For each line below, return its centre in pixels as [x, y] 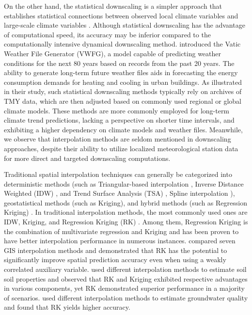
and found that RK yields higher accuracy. [67, 307]
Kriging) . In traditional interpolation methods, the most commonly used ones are [126, 212]
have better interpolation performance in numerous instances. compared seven [120, 241]
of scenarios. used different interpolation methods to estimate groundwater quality [126, 297]
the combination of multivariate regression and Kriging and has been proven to [121, 231]
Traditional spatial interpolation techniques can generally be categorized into [118, 174]
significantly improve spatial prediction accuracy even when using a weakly [115, 260]
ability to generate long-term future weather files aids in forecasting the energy [121, 72]
